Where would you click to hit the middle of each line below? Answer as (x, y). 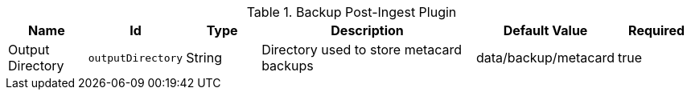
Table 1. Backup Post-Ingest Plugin (352, 12)
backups (288, 66)
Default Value (545, 30)
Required (657, 30)
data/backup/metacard (545, 58)
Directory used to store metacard (362, 50)
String (204, 58)
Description (367, 30)
